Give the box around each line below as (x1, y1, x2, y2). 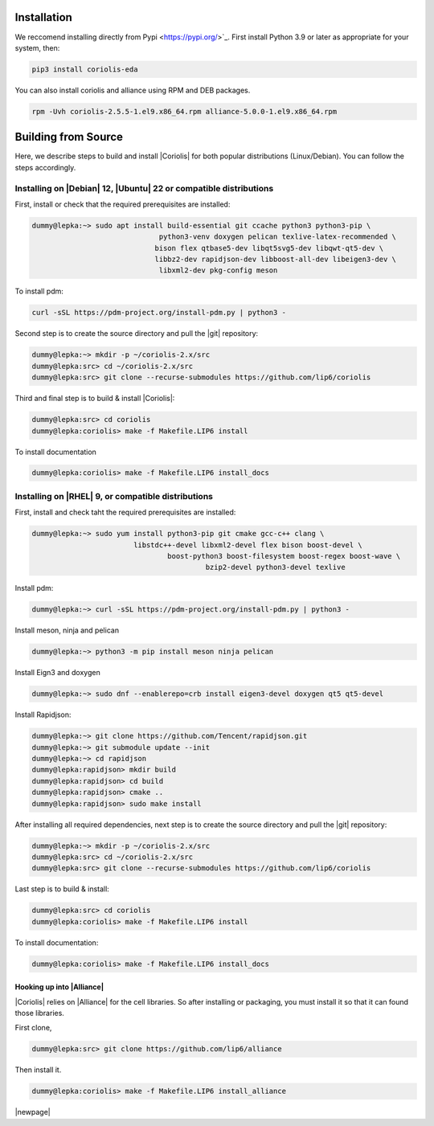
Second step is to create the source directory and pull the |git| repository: (14, 329, 259, 338)
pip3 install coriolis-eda (31, 64, 138, 74)
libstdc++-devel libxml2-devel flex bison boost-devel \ (133, 540, 363, 550)
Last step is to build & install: (14, 884, 110, 894)
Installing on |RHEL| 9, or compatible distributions (14, 490, 213, 502)
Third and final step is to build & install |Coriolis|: (14, 394, 175, 403)
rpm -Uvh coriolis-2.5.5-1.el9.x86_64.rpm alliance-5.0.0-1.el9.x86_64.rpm (31, 107, 338, 116)
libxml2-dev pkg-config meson (158, 266, 278, 275)
